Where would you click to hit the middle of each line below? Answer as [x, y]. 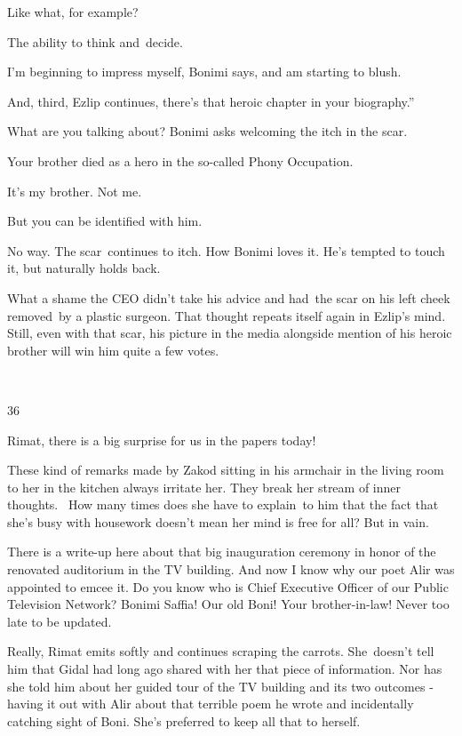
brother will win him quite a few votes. [113, 350]
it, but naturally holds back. [84, 268]
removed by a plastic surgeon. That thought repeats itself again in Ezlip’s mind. [227, 315]
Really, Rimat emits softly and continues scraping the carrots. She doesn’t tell [221, 651]
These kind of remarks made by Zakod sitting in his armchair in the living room [226, 470]
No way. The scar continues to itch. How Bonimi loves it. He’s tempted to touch [226, 250]
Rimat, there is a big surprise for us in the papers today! [162, 440]
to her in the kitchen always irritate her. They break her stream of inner [204, 487]
